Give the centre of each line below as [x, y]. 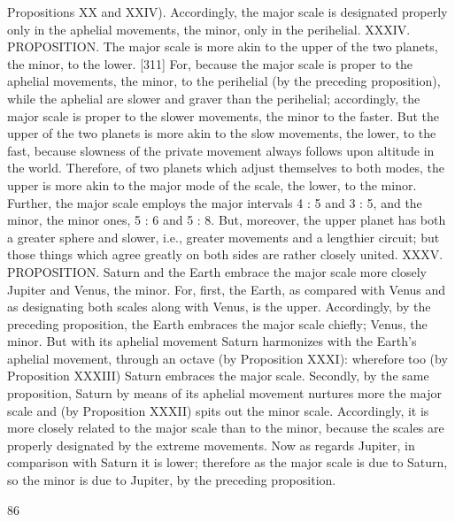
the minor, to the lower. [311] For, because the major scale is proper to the [210, 63]
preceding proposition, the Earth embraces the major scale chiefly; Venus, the [217, 323]
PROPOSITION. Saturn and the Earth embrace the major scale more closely [217, 271]
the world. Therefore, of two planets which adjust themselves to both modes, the [226, 168]
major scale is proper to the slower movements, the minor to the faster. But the [224, 115]
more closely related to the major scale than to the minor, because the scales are [226, 428]
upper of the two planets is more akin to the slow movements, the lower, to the [222, 133]
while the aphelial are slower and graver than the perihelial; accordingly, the [214, 98]
